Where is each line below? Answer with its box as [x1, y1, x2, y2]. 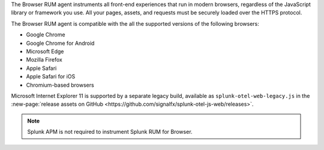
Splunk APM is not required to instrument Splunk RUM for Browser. [27, 128, 193, 136]
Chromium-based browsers [26, 81, 94, 88]
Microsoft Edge [26, 48, 64, 55]
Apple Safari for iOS [26, 73, 76, 80]
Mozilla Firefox [26, 56, 62, 63]
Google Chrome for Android [26, 39, 95, 47]
